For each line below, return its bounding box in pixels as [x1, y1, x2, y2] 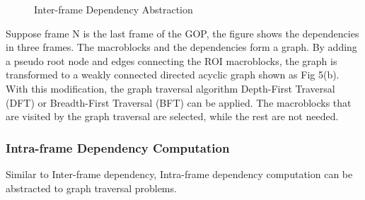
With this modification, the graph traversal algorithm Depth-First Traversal [6, 81, 335, 95]
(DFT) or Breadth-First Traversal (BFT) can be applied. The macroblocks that [6, 95, 352, 110]
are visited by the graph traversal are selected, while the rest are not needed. [6, 109, 339, 124]
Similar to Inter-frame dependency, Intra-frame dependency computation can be [6, 166, 353, 181]
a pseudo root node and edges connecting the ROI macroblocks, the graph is [6, 53, 337, 68]
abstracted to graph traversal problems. [6, 180, 177, 195]
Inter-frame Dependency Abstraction [34, 2, 193, 16]
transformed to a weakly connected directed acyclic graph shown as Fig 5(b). [6, 67, 340, 82]
